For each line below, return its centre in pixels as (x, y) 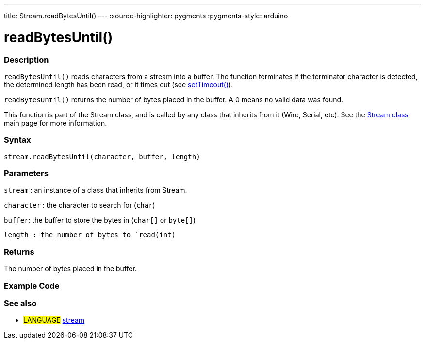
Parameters (26, 173)
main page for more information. (56, 123)
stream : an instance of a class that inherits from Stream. (96, 190)
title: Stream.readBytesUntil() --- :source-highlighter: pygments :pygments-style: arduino (146, 16)
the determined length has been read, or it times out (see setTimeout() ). (119, 84)
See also (20, 303)
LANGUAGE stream (54, 320)
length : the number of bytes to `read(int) (90, 235)
